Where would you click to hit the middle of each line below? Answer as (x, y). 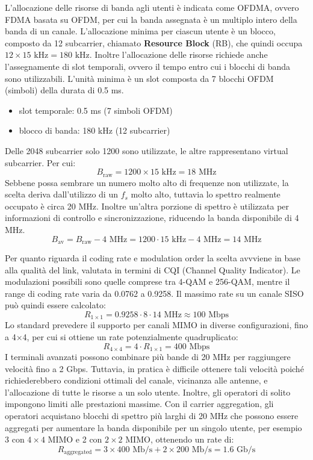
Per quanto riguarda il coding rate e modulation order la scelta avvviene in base (153, 258)
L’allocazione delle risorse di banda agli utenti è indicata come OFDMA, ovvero (152, 7)
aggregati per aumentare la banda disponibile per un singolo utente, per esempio (153, 427)
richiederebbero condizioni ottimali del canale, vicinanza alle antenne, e (136, 380)
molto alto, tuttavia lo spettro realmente (206, 194)
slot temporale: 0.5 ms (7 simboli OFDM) (96, 110)
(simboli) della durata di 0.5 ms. (64, 90)
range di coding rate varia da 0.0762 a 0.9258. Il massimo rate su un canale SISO (154, 293)
